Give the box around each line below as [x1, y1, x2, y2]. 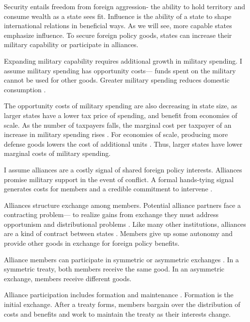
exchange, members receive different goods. [4, 273, 132, 283]
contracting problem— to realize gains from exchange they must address [4, 209, 219, 220]
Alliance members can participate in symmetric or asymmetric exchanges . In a [4, 254, 239, 264]
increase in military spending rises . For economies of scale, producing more [4, 129, 228, 139]
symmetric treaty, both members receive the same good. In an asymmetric [4, 264, 225, 274]
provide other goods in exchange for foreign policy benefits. [4, 238, 180, 248]
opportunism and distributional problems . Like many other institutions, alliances [4, 219, 246, 229]
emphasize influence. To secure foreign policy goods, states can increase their [4, 30, 232, 40]
